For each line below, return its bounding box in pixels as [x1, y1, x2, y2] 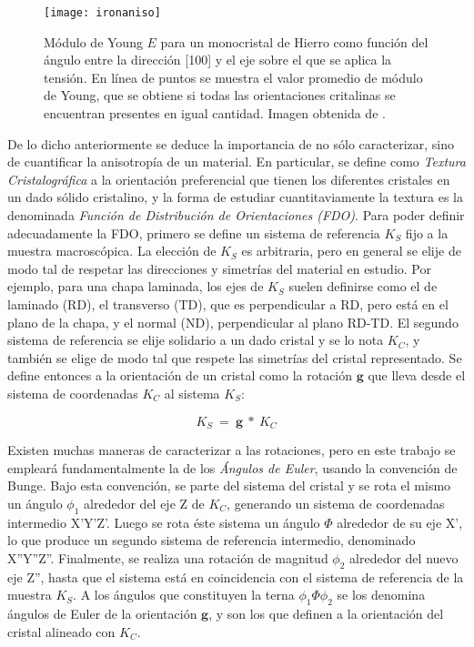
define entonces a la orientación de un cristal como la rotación [7, 366, 353, 385]
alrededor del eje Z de [84, 493, 205, 512]
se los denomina [337, 585, 426, 604]
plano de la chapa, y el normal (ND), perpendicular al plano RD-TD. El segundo [7, 312, 459, 331]
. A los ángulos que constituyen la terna [73, 585, 295, 604]
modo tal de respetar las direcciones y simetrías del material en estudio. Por [7, 258, 431, 278]
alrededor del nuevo [349, 548, 459, 567]
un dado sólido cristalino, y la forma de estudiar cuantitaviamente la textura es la [7, 187, 463, 207]
